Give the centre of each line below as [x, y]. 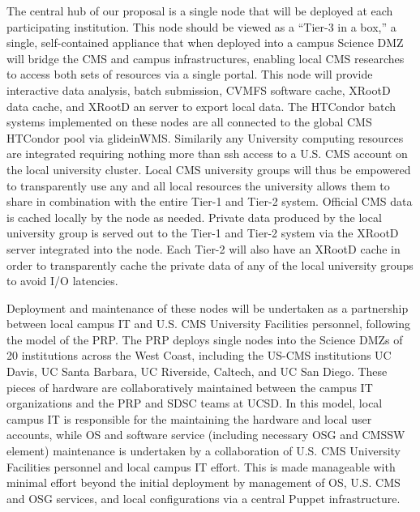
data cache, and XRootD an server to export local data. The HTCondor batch [201, 106]
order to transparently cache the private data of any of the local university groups [210, 265]
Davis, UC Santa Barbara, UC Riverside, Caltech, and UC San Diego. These [197, 371]
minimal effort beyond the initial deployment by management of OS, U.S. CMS [204, 482]
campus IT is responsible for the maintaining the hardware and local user [189, 418]
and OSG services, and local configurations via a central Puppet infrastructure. [204, 498]
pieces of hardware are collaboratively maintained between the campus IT [190, 387]
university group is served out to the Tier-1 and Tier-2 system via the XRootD [203, 233]
